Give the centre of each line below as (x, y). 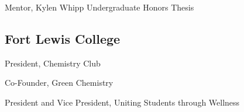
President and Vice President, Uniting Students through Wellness (122, 102)
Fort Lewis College (63, 38)
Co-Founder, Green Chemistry (59, 83)
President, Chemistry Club (53, 63)
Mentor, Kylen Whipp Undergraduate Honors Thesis (99, 7)
